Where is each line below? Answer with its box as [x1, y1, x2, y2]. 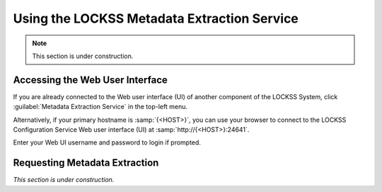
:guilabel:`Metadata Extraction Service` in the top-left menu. [13, 103, 187, 111]
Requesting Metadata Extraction [13, 157, 159, 169]
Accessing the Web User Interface [13, 74, 168, 86]
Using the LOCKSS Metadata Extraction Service [13, 11, 299, 26]
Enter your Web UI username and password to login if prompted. [13, 138, 202, 147]
